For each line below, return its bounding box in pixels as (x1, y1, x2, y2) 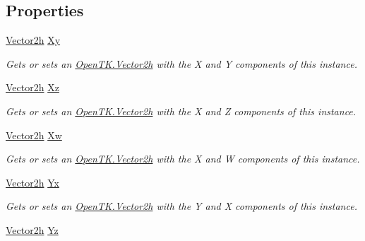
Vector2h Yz (6, 222, 59, 237)
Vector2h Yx (6, 175, 59, 189)
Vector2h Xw (6, 127, 62, 142)
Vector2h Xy (6, 33, 61, 47)
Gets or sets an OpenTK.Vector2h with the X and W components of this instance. (6, 151, 360, 166)
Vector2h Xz (6, 80, 59, 95)
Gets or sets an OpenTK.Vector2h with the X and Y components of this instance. (6, 56, 357, 71)
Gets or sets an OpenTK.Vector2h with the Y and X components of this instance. (6, 199, 357, 213)
